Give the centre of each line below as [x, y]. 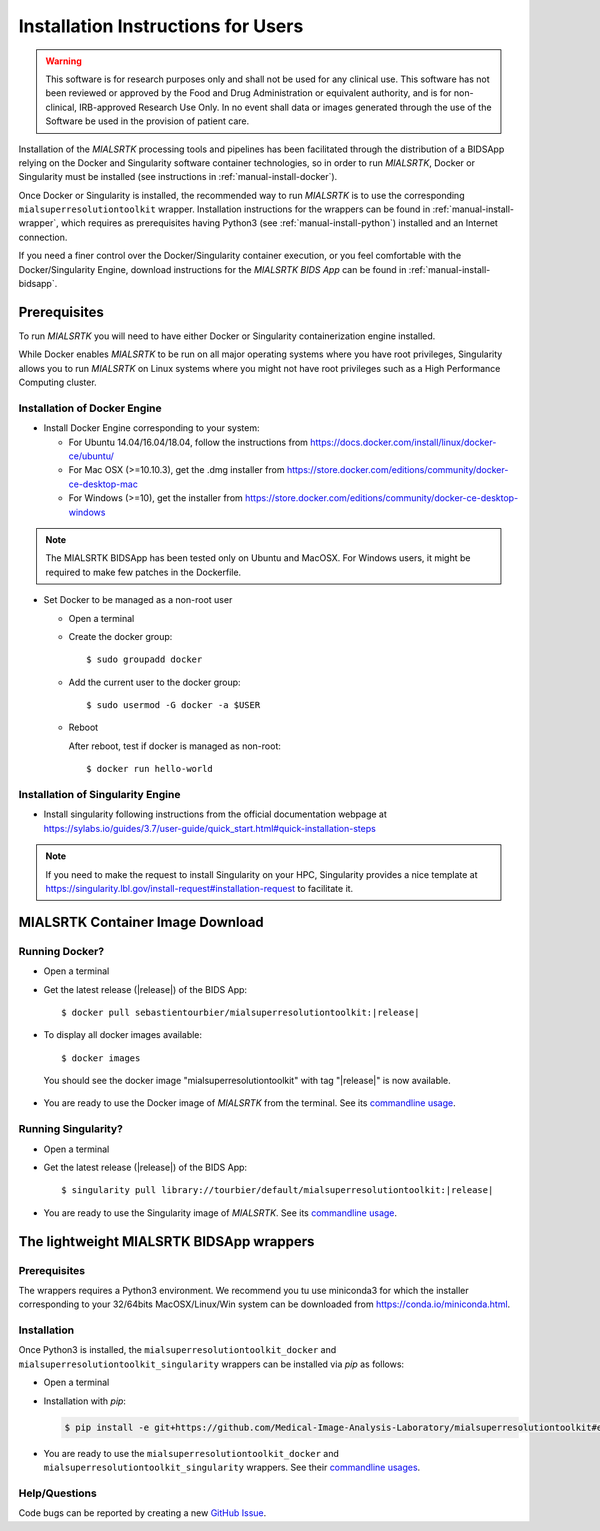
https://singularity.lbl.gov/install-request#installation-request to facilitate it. [199, 888]
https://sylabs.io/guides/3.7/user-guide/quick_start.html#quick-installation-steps [210, 828]
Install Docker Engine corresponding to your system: [151, 428]
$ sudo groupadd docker [144, 659]
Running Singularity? [71, 1129]
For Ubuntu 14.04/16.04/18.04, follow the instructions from [188, 442]
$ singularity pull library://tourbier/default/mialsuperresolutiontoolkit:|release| [277, 1190]
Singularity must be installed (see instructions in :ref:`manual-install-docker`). [178, 177]
